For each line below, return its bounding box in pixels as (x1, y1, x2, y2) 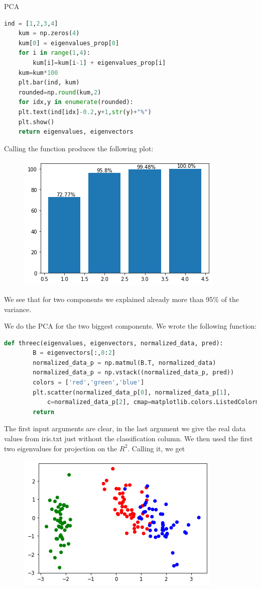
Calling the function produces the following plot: (4, 143, 154, 153)
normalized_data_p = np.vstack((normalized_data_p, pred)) (33, 369, 234, 376)
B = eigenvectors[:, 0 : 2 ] (33, 349, 115, 357)
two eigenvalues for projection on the (4, 443, 117, 453)
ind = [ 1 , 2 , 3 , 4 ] (4, 20, 58, 27)
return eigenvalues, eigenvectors (18, 128, 134, 136)
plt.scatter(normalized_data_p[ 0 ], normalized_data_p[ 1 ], (33, 388, 231, 396)
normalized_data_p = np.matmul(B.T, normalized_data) (33, 359, 216, 366)
